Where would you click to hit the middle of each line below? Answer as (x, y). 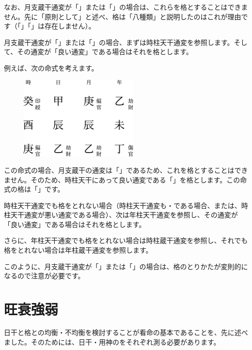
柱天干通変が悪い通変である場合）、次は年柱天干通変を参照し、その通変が (121, 215)
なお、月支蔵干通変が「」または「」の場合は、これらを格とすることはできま (126, 7)
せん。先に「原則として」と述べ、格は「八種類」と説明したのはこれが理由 (123, 16)
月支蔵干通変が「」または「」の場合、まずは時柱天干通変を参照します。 (119, 42)
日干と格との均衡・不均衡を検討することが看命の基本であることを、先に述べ (126, 332)
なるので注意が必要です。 (44, 276)
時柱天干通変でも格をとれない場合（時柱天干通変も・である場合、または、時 (126, 205)
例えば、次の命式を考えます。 (51, 68)
